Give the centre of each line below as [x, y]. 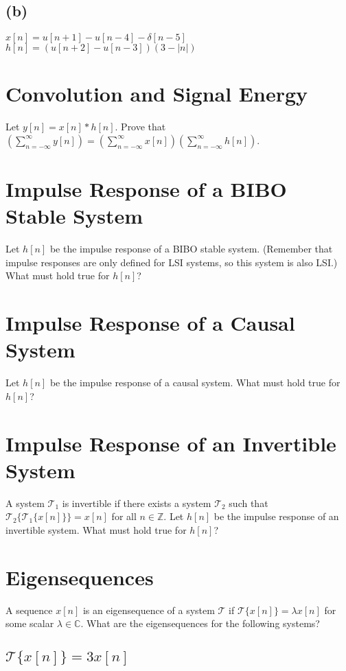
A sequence [29, 610]
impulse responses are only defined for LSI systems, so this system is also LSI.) [172, 262]
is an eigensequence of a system [149, 610]
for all [124, 516]
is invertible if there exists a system [137, 503]
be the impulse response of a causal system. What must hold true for [195, 382]
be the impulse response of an [276, 516]
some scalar [30, 623]
